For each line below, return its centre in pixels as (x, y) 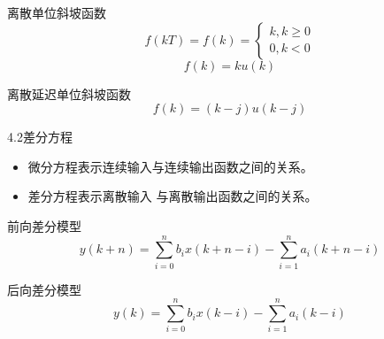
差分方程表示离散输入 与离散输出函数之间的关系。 (173, 196)
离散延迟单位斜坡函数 (69, 93)
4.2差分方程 (40, 137)
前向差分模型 (44, 225)
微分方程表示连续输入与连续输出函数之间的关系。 (170, 166)
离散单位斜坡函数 (57, 12)
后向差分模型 (44, 289)
